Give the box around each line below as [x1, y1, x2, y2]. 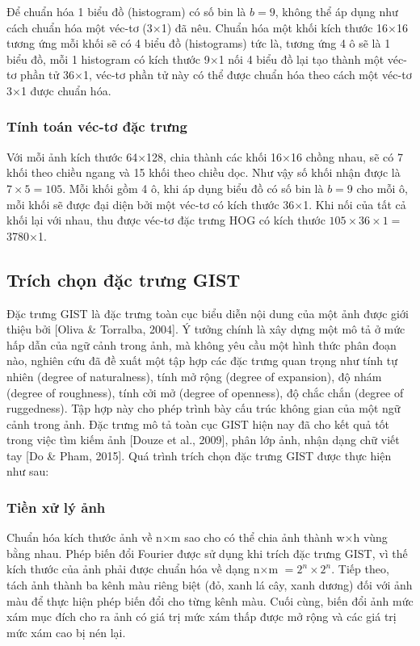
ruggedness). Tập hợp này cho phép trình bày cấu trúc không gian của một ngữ [6, 400, 401, 417]
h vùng [353, 529, 388, 546]
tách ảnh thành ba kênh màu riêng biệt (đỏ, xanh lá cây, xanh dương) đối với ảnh [6, 577, 413, 594]
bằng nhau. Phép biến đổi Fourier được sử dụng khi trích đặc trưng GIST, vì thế [6, 544, 408, 561]
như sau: [6, 463, 49, 480]
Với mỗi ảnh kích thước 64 [6, 148, 138, 165]
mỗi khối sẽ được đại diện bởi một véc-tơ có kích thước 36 [6, 195, 295, 212]
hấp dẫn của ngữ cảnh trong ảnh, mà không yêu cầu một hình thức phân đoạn [6, 336, 397, 353]
